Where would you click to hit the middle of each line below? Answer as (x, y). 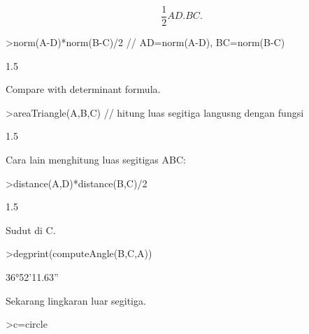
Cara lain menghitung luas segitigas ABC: (96, 160)
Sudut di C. (31, 230)
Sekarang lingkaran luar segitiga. (76, 300)
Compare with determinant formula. (83, 89)
